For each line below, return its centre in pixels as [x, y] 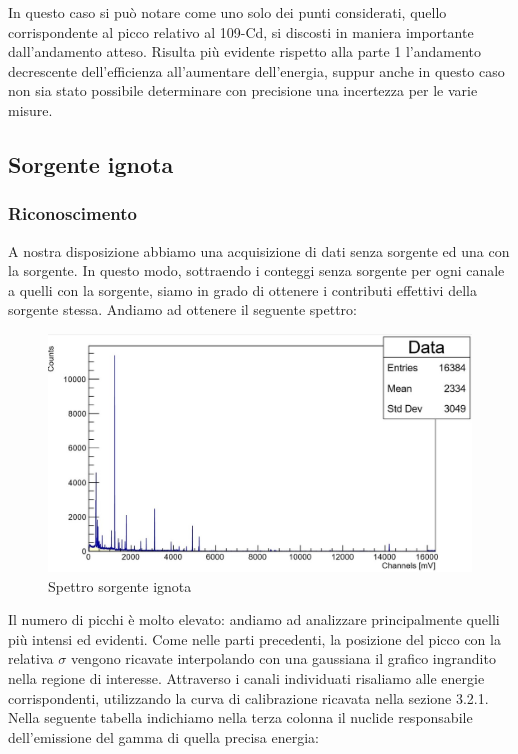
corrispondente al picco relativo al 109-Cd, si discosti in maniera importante [241, 31]
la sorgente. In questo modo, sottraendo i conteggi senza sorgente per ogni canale [256, 270]
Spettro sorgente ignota [120, 585]
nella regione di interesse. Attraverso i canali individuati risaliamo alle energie [246, 677]
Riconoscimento [72, 213]
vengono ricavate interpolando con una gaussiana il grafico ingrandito [283, 658]
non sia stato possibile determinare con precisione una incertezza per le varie [243, 90]
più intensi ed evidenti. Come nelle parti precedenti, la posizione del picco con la [254, 638]
